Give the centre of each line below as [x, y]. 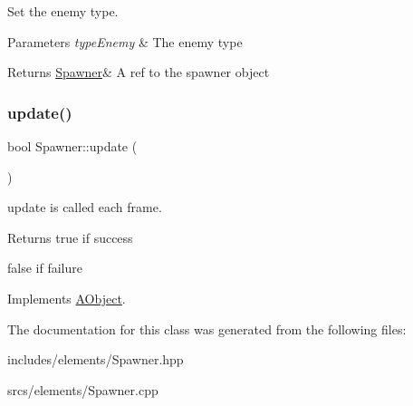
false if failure [45, 268]
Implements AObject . [67, 298]
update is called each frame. [85, 207]
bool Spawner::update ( [72, 146]
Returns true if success [70, 237]
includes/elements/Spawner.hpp [96, 359]
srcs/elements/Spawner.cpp [83, 389]
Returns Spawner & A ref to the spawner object [139, 72]
